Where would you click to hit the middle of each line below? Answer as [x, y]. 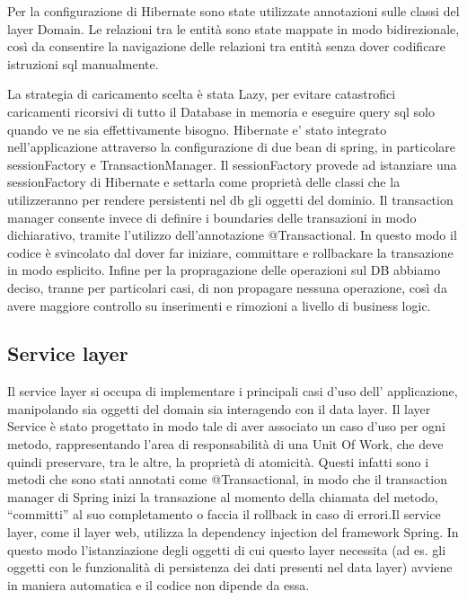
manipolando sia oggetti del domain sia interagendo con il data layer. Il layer [219, 408]
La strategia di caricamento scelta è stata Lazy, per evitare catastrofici [202, 94]
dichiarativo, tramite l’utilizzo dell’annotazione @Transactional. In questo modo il [232, 235]
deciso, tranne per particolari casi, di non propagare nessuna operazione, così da [227, 287]
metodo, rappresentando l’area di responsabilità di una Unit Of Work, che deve [225, 444]
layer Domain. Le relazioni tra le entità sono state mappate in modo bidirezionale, [233, 28]
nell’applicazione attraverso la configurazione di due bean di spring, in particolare [231, 147]
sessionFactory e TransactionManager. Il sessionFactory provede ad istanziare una [232, 164]
